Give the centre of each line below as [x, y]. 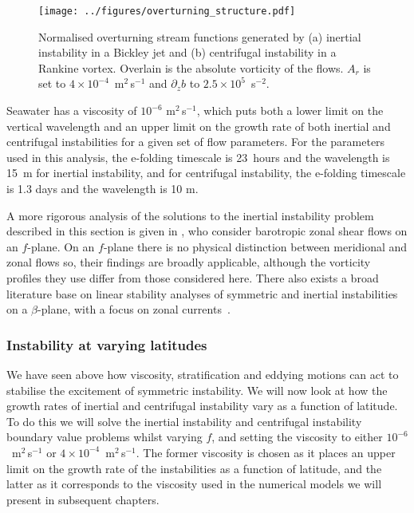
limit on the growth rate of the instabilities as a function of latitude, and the [194, 468]
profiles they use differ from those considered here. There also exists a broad [193, 277]
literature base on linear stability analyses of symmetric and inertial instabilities [202, 293]
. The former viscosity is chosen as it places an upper [266, 452]
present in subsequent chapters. [83, 499]
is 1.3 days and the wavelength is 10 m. [103, 188]
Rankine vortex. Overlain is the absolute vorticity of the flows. [191, 67]
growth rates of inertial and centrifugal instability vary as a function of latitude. [202, 406]
